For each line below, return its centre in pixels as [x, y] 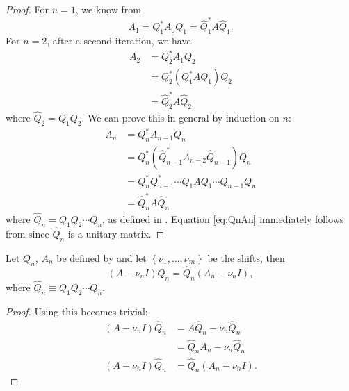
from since [27, 234]
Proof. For [27, 9]
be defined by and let [102, 257]
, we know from [108, 9]
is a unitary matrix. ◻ [116, 234]
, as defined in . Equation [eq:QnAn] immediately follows [223, 219]
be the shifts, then [246, 257]
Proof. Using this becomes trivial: [77, 311]
